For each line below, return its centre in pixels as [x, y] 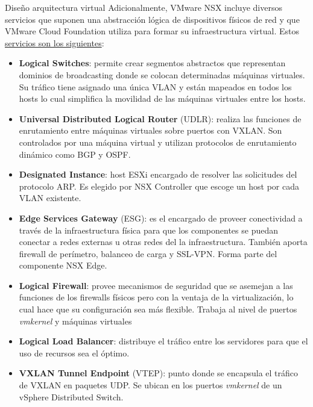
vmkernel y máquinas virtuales [75, 321]
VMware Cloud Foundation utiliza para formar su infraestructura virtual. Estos [152, 31]
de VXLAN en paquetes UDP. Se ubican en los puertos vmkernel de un [150, 385]
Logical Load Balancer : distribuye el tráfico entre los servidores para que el [163, 341]
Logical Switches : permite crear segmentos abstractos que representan [152, 63]
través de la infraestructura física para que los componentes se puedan [148, 230]
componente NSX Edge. [63, 265]
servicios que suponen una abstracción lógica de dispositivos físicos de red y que [152, 19]
